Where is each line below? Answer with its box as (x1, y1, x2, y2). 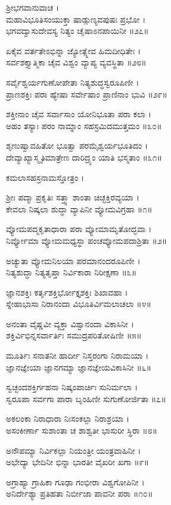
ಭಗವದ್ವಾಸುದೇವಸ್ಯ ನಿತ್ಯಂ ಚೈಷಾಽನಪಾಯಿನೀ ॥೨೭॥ (6, 24, 149, 37)
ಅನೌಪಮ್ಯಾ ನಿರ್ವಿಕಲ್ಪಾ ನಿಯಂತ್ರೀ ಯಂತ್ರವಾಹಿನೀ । (6, 444, 141, 456)
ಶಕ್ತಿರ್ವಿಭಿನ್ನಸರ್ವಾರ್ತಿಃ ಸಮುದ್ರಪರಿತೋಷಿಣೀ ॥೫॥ (6, 329, 142, 341)
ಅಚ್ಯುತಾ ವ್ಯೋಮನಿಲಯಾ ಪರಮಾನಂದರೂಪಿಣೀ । (6, 254, 141, 266)
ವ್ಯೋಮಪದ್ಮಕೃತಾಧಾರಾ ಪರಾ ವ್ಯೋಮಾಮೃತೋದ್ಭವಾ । (6, 222, 152, 235)
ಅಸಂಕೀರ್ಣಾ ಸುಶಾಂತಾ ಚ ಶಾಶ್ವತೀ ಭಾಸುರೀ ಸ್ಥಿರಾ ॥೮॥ (6, 424, 158, 437)
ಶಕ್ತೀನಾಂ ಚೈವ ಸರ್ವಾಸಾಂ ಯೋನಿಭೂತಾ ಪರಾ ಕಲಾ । (6, 108, 151, 120)
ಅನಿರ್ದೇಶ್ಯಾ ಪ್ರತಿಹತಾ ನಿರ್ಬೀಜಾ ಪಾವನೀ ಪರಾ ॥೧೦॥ (6, 487, 153, 500)
